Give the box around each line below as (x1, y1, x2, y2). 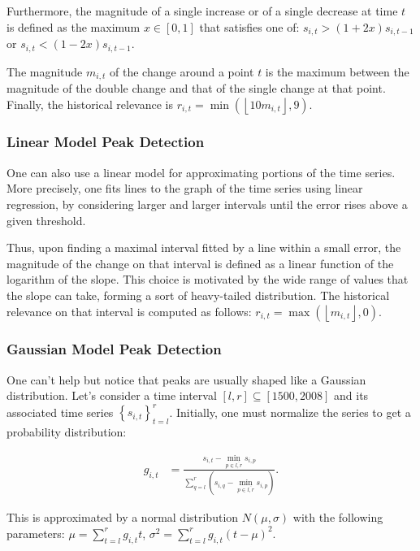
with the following (292, 509, 383, 526)
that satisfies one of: (199, 18, 300, 35)
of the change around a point (110, 63, 254, 80)
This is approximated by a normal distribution (6, 509, 239, 526)
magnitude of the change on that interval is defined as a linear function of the (6, 254, 394, 271)
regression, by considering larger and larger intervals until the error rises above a (6, 195, 408, 212)
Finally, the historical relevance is (6, 95, 173, 112)
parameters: (6, 524, 65, 541)
